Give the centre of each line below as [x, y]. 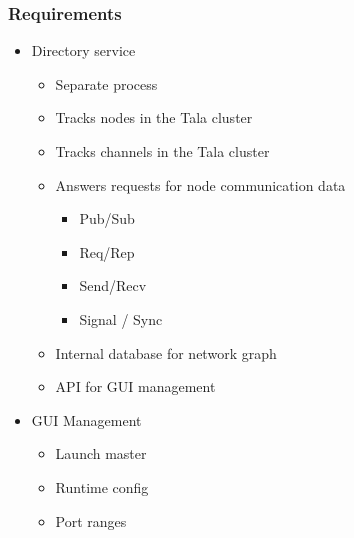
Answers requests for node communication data [200, 184]
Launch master [101, 453]
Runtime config [102, 486]
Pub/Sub [107, 218]
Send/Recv [113, 285]
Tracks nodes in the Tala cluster [154, 117]
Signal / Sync [121, 318]
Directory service [83, 50]
